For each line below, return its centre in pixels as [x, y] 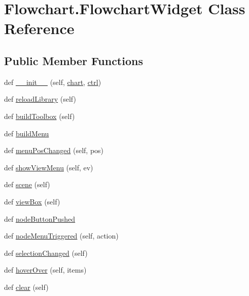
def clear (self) [26, 287]
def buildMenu [27, 133]
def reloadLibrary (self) [40, 99]
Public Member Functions [74, 60]
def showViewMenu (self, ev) [49, 167]
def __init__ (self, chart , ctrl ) [53, 82]
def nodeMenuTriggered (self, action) [61, 236]
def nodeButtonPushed [40, 218]
